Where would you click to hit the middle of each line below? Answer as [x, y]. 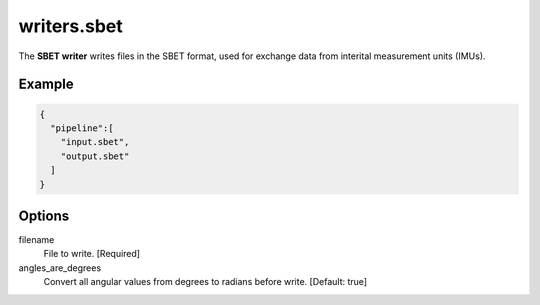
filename [36, 239]
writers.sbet [71, 26]
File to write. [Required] [91, 254]
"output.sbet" [95, 156]
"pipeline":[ [82, 128]
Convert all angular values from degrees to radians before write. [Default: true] [205, 282]
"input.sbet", [95, 142]
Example [46, 84]
